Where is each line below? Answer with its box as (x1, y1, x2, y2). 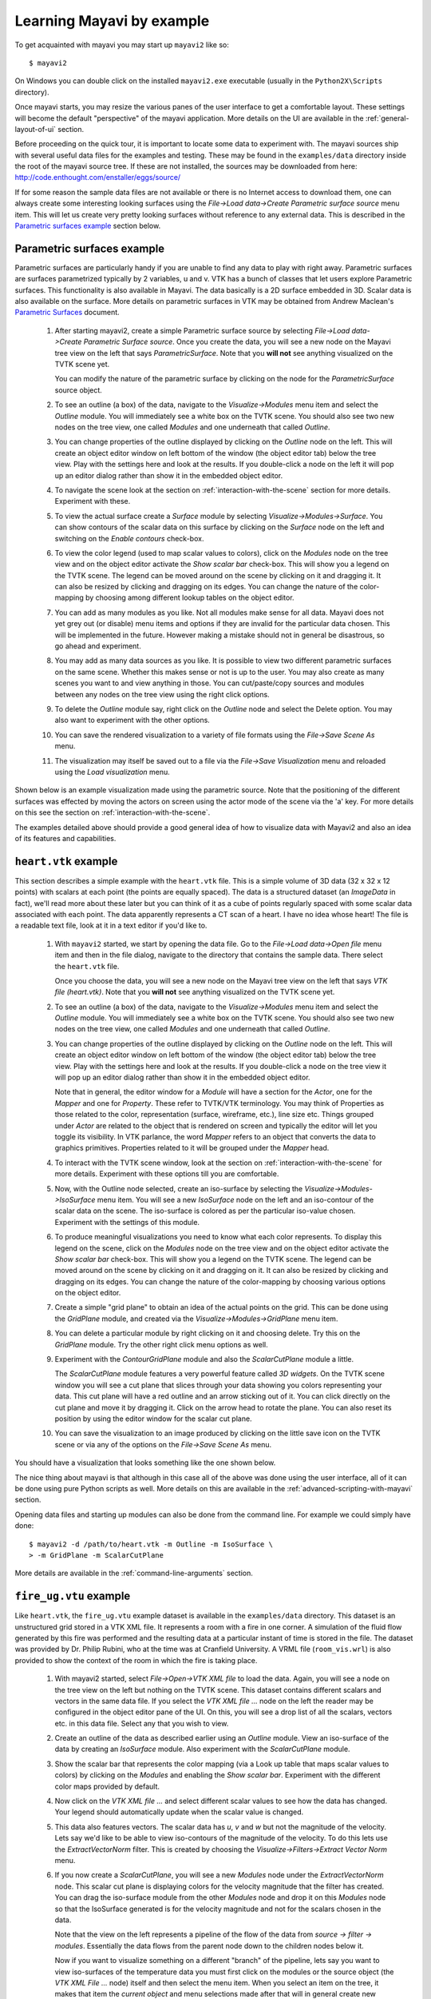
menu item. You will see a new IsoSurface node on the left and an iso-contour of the (97, 1195, 374, 1204)
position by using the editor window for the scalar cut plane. (54, 1414, 252, 1423)
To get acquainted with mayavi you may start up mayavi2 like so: (14, 40, 229, 50)
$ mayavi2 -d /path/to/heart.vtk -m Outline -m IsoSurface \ (29, 1539, 273, 1549)
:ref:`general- (365, 113, 409, 123)
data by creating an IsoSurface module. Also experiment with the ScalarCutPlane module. (54, 1744, 350, 1754)
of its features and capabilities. (14, 833, 117, 843)
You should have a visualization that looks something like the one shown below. (14, 1458, 276, 1467)
